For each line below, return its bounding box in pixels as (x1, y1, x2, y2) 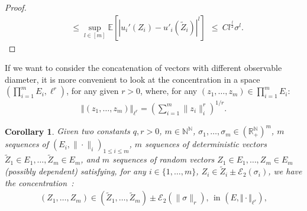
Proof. (5, 1, 27, 13)
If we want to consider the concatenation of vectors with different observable (5, 61, 282, 74)
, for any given (66, 85, 119, 97)
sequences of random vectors (112, 153, 215, 165)
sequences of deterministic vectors (145, 138, 267, 150)
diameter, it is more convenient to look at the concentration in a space (5, 73, 260, 85)
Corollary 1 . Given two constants (5, 125, 130, 137)
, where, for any (140, 85, 198, 97)
